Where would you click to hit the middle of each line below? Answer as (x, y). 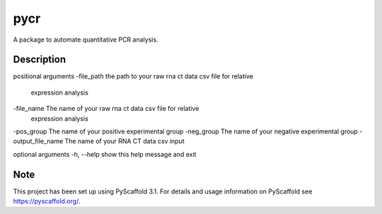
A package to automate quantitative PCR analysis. (86, 40)
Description (40, 60)
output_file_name (38, 141)
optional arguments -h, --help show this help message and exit (105, 154)
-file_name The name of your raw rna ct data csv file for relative (106, 109)
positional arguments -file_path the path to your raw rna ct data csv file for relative (133, 76)
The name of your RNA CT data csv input (125, 141)
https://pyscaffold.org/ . (47, 201)
